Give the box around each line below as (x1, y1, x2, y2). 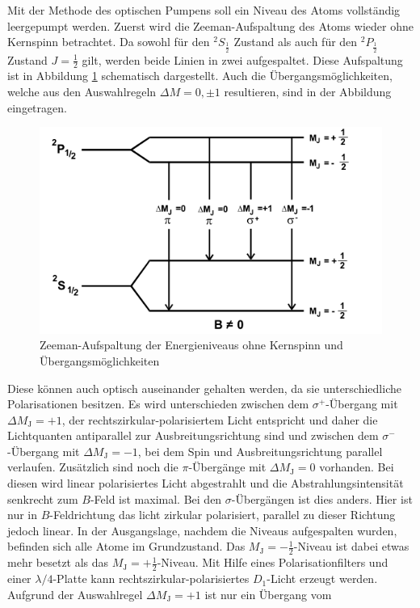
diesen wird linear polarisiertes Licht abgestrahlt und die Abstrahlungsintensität (7, 475, 404, 492)
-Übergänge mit (188, 458, 267, 475)
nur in (7, 506, 38, 523)
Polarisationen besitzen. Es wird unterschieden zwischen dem (7, 395, 309, 412)
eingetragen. (7, 99, 67, 116)
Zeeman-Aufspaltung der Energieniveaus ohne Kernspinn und (40, 336, 343, 353)
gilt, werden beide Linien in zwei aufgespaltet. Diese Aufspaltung (82, 51, 403, 68)
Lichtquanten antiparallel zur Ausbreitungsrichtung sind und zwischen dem (7, 427, 379, 444)
